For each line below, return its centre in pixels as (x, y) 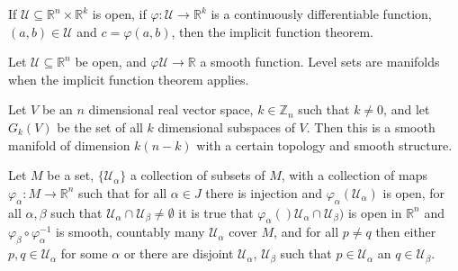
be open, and (111, 62)
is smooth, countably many (130, 232)
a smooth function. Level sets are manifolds (320, 62)
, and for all (306, 232)
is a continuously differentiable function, (321, 14)
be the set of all (100, 126)
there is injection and (264, 192)
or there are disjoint (179, 253)
